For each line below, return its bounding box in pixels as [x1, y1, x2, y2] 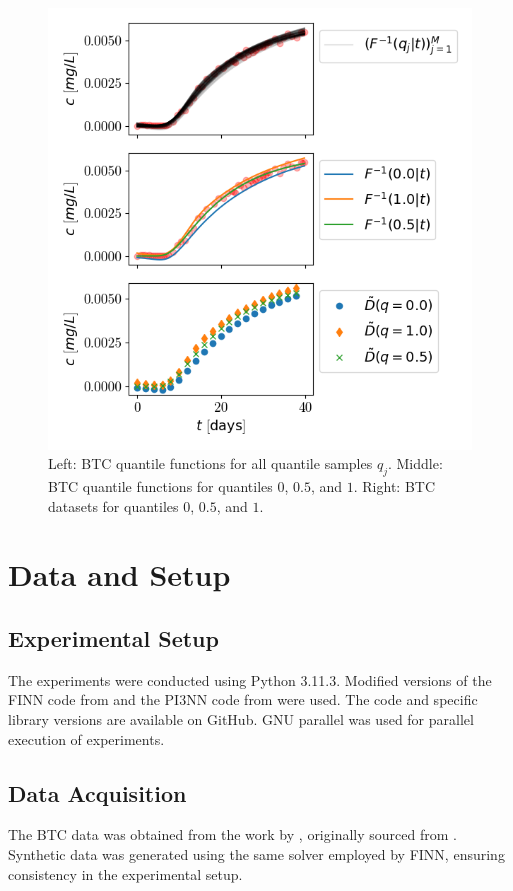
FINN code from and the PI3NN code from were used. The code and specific [8, 689, 478, 710]
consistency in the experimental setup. [8, 863, 243, 884]
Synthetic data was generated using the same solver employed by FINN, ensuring [8, 843, 505, 864]
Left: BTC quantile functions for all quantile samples [48, 453, 373, 474]
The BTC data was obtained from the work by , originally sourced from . [8, 824, 457, 845]
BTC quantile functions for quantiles [48, 476, 273, 497]
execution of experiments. [8, 728, 165, 749]
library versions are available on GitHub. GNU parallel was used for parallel [8, 709, 474, 729]
